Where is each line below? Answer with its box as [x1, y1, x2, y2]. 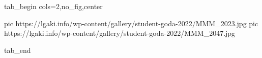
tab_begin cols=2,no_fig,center [4, 1, 103, 11]
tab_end [4, 44, 31, 55]
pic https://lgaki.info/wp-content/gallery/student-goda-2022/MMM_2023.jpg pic [4, 18, 258, 28]
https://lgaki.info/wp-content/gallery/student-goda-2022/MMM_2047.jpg [4, 28, 236, 38]
